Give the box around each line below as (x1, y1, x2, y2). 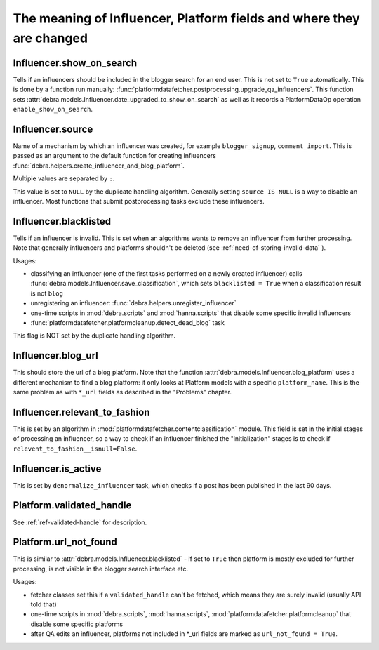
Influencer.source (13, 123, 93, 135)
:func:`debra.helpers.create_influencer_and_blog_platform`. (13, 161, 185, 170)
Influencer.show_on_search (13, 57, 138, 69)
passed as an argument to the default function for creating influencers (13, 152, 217, 160)
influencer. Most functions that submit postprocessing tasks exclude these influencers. (13, 197, 265, 205)
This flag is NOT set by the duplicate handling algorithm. (13, 331, 176, 340)
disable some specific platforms (30, 620, 123, 628)
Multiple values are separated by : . (13, 174, 115, 183)
